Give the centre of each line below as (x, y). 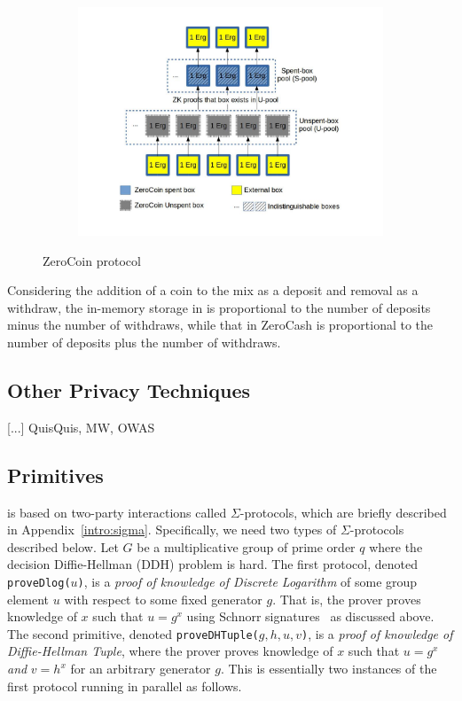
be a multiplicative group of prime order (246, 546)
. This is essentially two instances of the (329, 669)
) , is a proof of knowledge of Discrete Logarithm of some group (247, 581)
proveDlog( (39, 583)
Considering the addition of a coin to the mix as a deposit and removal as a (213, 290)
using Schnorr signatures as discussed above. (310, 616)
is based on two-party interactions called (117, 512)
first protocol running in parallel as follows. (125, 685)
